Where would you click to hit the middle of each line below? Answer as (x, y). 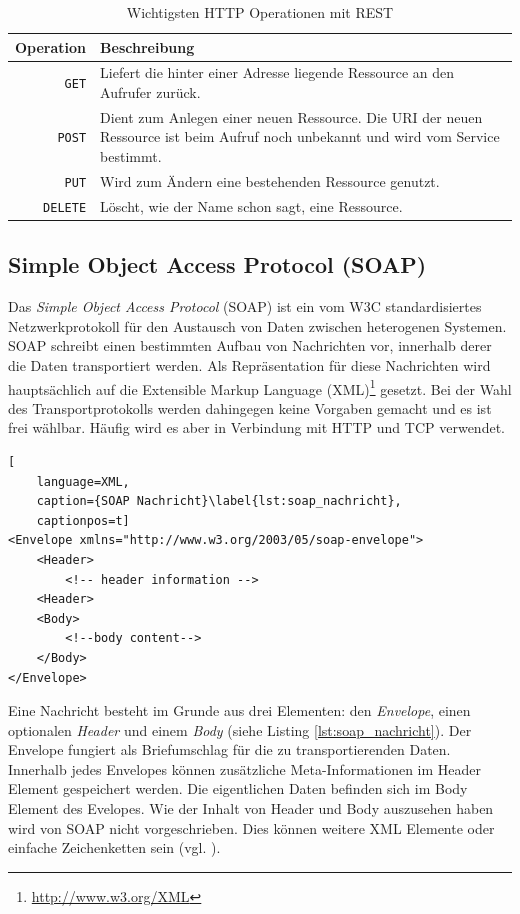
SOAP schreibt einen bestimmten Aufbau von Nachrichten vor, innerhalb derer (250, 345)
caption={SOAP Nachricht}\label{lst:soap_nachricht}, (219, 501)
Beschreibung (147, 46)
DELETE (65, 207)
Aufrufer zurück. (150, 92)
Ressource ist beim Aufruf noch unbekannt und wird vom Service (300, 136)
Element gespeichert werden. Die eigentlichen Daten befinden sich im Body (238, 788)
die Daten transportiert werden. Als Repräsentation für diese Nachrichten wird (249, 364)
